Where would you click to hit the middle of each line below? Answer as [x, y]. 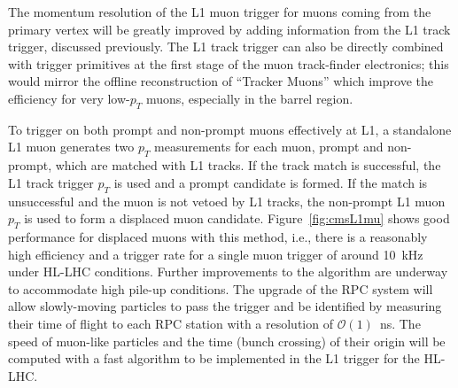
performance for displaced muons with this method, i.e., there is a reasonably [218, 236]
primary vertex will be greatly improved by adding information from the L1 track [229, 29]
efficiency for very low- [69, 98]
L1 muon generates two [71, 147]
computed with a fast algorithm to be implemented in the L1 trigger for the [214, 358]
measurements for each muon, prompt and [269, 147]
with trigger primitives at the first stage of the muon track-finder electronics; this [229, 63]
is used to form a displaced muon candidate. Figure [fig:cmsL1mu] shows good [237, 218]
